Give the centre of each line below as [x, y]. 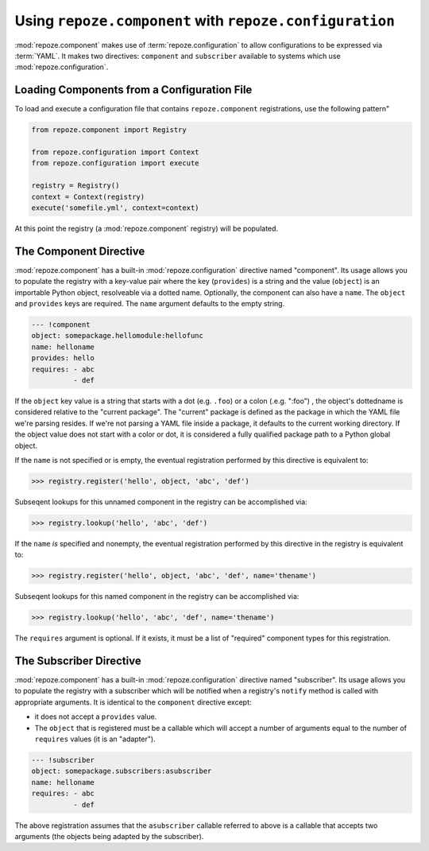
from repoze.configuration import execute [115, 163]
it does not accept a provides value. [96, 717]
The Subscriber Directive [78, 661]
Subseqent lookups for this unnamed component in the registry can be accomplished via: [161, 502]
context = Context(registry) [88, 196]
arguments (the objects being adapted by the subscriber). [109, 836]
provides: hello [63, 358]
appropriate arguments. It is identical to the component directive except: [133, 702]
